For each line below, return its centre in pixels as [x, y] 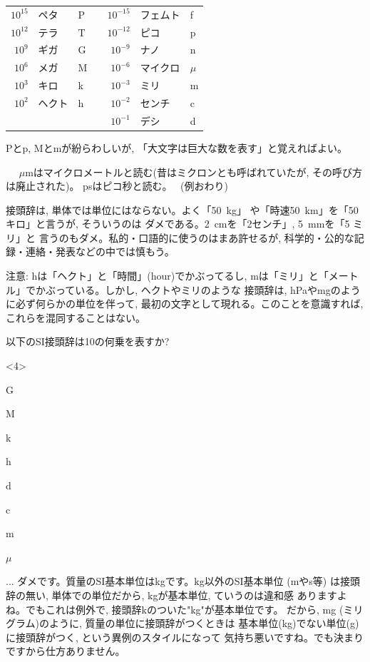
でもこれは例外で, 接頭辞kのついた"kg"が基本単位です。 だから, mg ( [184, 609]
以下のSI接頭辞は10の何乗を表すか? [88, 341]
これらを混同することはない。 [76, 317]
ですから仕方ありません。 [66, 651]
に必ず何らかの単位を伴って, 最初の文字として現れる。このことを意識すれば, [185, 304]
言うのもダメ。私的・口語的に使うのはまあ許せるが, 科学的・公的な [196, 237]
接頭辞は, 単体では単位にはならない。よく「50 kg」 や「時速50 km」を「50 [182, 209]
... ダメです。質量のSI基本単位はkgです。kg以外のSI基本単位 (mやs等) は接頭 [183, 581]
